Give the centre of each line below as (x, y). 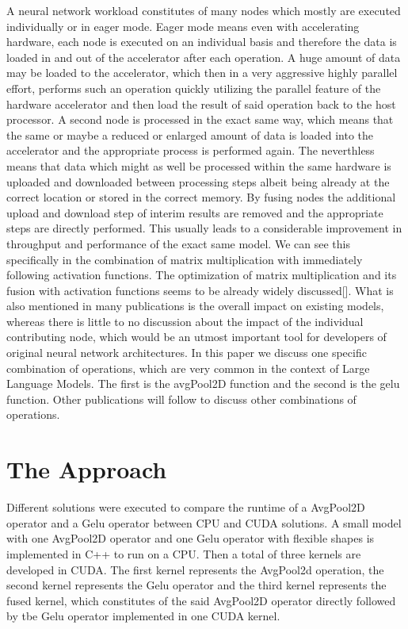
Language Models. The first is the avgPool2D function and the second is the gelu (203, 384)
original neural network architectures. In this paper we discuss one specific (187, 353)
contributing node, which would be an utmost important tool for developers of (196, 337)
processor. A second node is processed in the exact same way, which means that (200, 119)
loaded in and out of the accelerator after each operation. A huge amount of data (204, 57)
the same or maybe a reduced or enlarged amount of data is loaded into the (190, 134)
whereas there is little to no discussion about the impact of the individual (185, 321)
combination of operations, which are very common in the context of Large (188, 368)
